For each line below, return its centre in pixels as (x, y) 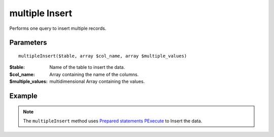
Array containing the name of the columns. (94, 74)
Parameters (28, 43)
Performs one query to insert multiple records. (58, 28)
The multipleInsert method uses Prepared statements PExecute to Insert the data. (113, 121)
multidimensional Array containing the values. (97, 81)
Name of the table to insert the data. (87, 67)
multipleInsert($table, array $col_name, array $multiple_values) (103, 56)
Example (23, 96)
